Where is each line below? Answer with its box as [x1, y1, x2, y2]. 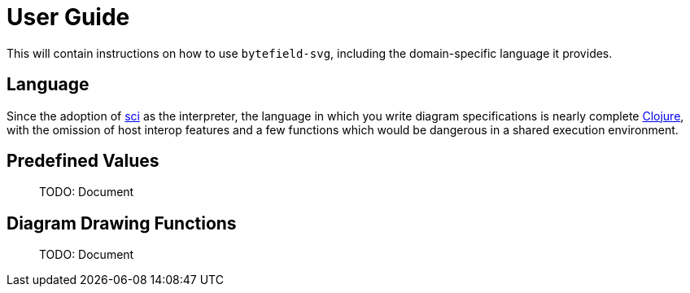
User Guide [7, 3, 130, 31]
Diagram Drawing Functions [7, 212, 237, 234]
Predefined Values [7, 151, 159, 172]
